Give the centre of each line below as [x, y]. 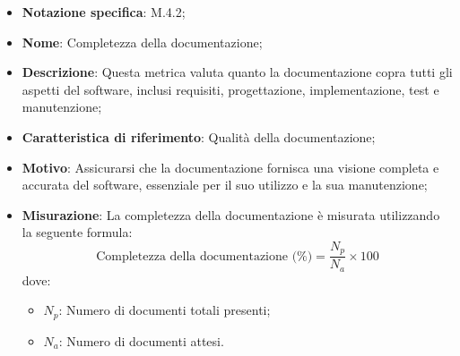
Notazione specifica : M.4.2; [104, 12]
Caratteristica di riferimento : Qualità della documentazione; [199, 136]
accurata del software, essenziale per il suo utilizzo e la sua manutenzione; [225, 185]
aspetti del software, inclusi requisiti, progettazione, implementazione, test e [230, 89]
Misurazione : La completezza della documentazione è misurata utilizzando [231, 214]
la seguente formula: [77, 232]
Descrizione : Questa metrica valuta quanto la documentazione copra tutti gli [237, 72]
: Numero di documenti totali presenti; [165, 310]
